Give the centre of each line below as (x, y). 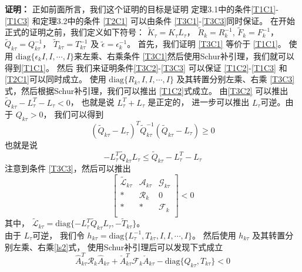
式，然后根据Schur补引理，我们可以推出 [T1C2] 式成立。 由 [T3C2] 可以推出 (147, 90)
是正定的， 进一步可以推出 (199, 102)
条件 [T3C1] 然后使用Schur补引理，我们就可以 (209, 56)
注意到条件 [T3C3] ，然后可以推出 (68, 168)
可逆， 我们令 (58, 235)
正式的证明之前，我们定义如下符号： (75, 32)
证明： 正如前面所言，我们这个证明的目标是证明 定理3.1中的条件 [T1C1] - (142, 9)
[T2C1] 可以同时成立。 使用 (56, 79)
